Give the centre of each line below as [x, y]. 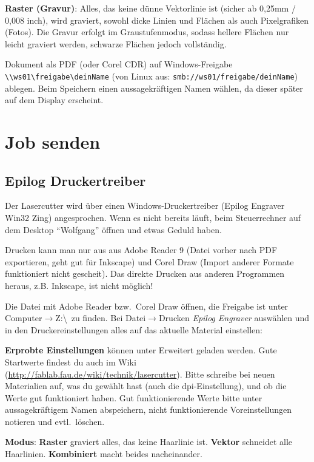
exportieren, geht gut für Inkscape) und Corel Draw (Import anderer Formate [149, 261]
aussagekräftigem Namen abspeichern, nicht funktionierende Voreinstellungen [149, 409]
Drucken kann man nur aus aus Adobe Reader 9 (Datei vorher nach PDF [141, 250]
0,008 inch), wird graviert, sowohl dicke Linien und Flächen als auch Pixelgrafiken [157, 20]
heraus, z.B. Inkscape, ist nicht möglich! [79, 285]
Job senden [53, 141]
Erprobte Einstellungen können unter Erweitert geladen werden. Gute [141, 350]
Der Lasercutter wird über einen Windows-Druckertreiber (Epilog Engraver [145, 206]
